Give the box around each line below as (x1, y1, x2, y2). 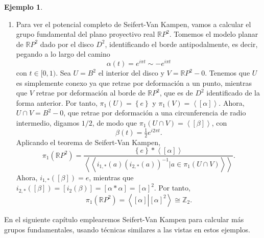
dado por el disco (40, 38, 94, 49)
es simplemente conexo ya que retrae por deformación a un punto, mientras (16, 77, 252, 88)
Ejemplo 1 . (4, 2, 43, 12)
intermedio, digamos (16, 117, 80, 128)
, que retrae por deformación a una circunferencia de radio (63, 107, 246, 118)
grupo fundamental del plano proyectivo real (16, 29, 155, 39)
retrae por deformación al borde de (36, 87, 146, 98)
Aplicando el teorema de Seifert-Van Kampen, (16, 136, 160, 147)
